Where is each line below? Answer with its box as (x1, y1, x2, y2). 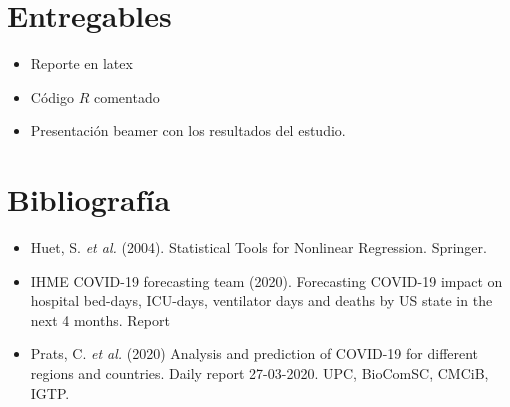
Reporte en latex (30, 53, 133, 74)
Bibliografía (7, 179, 171, 220)
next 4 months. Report (30, 309, 170, 330)
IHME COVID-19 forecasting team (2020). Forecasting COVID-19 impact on (30, 270, 503, 291)
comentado (93, 86, 160, 107)
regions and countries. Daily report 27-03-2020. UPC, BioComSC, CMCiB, (30, 363, 489, 383)
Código (30, 86, 74, 107)
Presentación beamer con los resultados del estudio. (30, 120, 346, 141)
